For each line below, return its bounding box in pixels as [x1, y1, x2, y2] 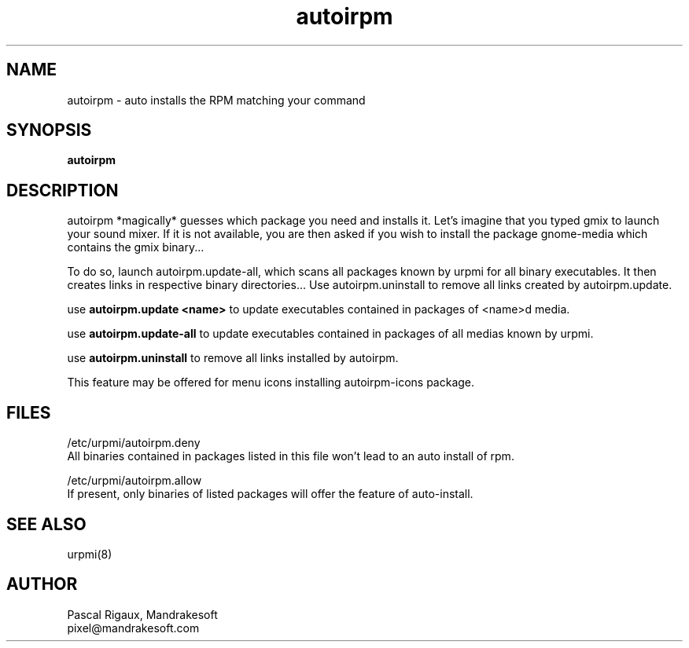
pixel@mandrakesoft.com [67, 621, 200, 635]
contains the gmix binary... [67, 240, 204, 254]
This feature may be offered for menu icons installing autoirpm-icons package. [67, 375, 475, 390]
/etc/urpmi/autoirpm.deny [67, 436, 201, 450]
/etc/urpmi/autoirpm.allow [67, 474, 202, 488]
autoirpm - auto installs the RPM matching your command [67, 93, 366, 107]
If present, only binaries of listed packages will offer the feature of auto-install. [67, 487, 473, 501]
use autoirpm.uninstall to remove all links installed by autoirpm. [67, 351, 399, 365]
